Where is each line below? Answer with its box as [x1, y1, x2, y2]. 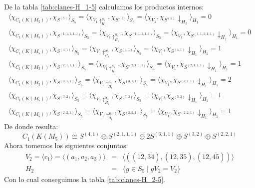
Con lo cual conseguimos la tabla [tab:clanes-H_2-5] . [4, 174, 166, 184]
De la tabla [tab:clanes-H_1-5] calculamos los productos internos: [4, 1, 204, 11]
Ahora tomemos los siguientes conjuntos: [4, 140, 128, 151]
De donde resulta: [4, 121, 58, 132]
